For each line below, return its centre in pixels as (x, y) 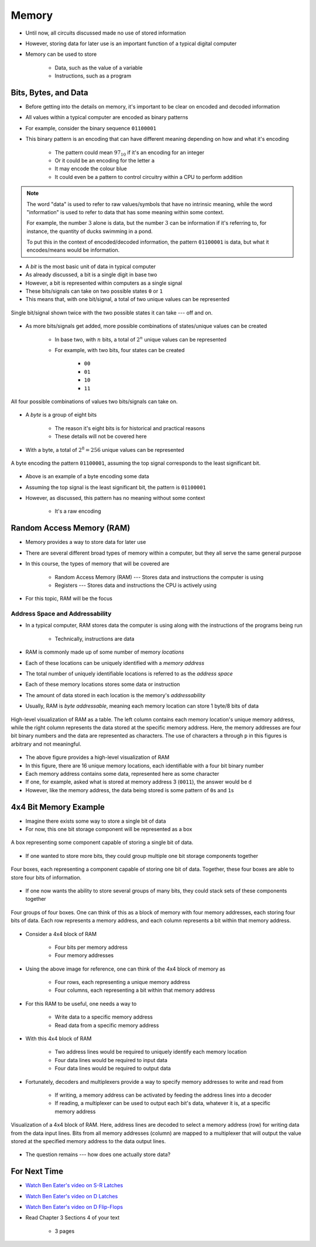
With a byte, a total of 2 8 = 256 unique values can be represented (105, 449)
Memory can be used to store (61, 54)
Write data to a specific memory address (104, 1017)
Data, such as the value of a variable (99, 67)
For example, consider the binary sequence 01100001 (91, 128)
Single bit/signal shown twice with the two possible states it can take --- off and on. (112, 312)
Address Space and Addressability (61, 614)
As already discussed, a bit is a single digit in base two (91, 275)
